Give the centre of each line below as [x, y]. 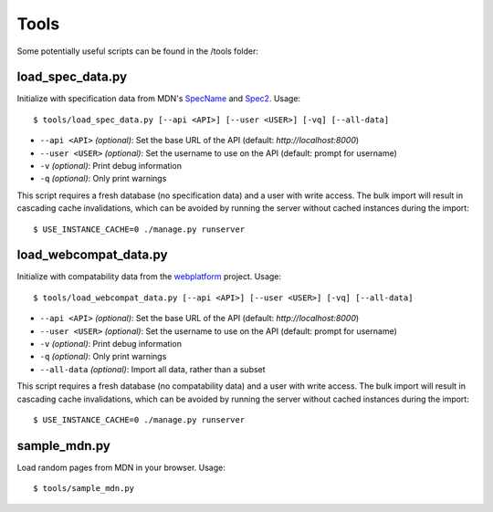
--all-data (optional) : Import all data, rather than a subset [152, 369]
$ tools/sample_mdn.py [84, 489]
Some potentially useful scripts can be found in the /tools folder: [138, 51]
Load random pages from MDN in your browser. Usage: [121, 467]
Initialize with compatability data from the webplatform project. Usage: [149, 277]
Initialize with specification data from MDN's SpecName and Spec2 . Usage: [159, 99]
